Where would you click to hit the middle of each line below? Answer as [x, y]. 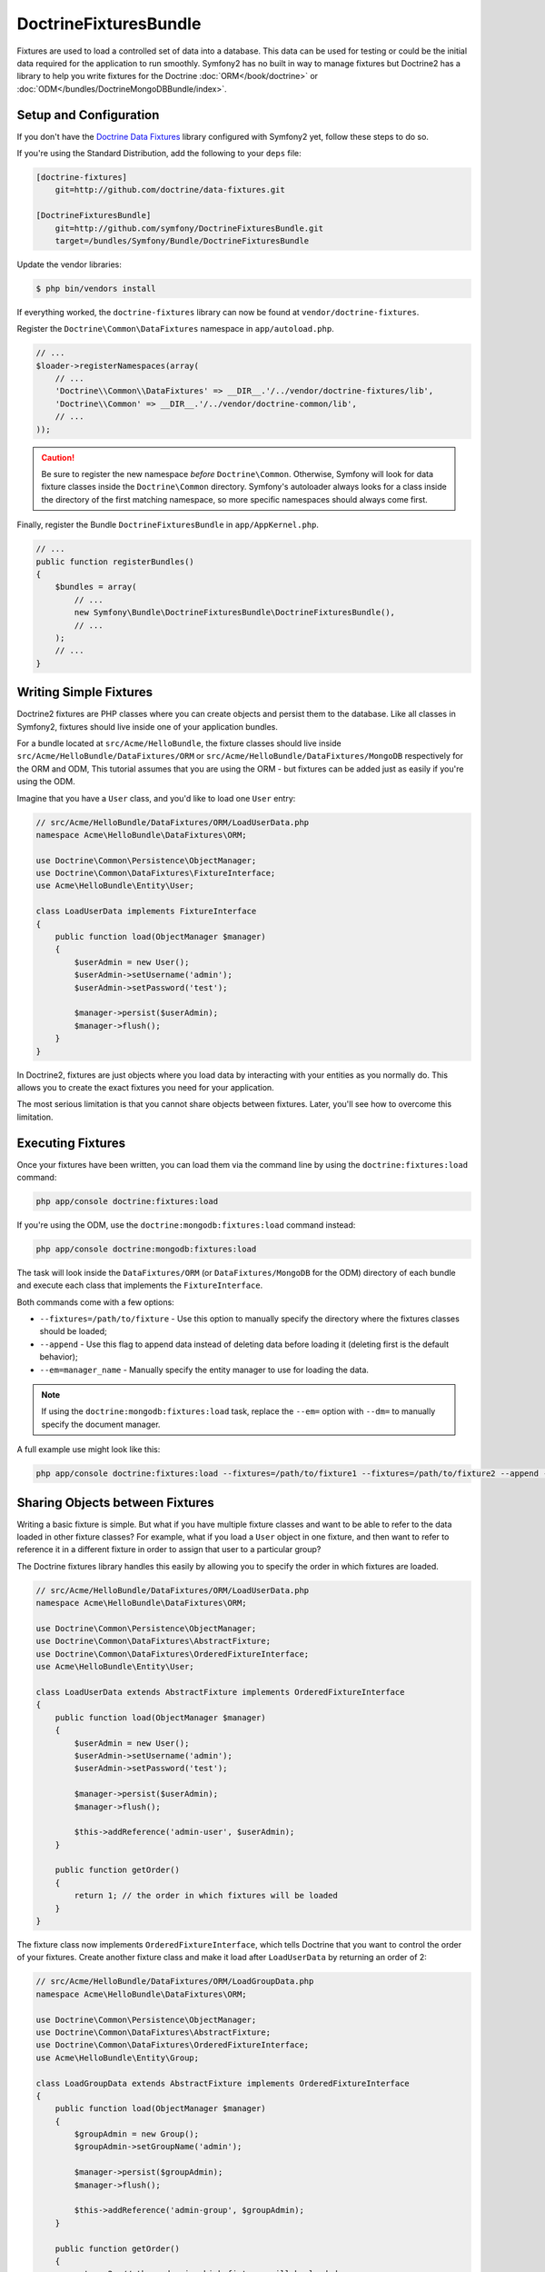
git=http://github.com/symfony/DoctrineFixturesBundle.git [189, 228]
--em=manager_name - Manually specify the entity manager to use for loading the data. [204, 1370]
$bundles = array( [96, 587]
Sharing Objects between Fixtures [115, 1503]
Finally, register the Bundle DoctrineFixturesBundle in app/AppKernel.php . [168, 525]
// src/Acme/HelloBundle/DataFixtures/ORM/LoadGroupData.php [175, 1982]
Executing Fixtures [71, 1143]
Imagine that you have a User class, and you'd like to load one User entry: [156, 798]
